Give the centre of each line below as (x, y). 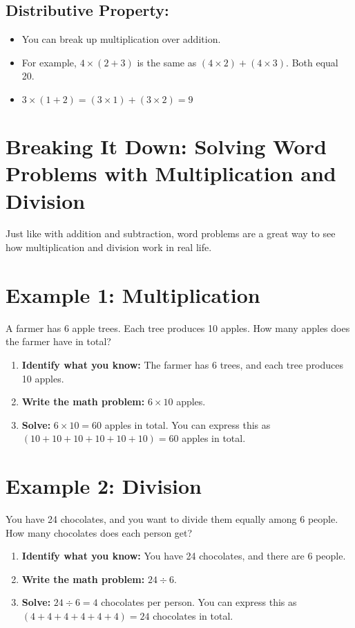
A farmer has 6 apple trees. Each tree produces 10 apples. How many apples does (178, 327)
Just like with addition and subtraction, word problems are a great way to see (171, 233)
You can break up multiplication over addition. (121, 39)
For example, (49, 62)
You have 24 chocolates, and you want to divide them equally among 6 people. (172, 519)
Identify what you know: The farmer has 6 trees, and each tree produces (183, 364)
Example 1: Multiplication (133, 294)
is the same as (167, 62)
